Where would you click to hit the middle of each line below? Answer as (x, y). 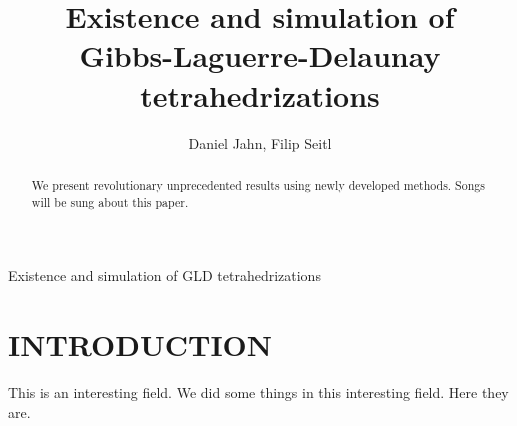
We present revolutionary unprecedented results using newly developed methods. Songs (258, 184)
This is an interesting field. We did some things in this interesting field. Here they (258, 391)
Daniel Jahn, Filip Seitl (260, 142)
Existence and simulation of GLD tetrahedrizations (164, 275)
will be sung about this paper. (110, 201)
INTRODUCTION (140, 343)
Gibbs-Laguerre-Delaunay (260, 55)
